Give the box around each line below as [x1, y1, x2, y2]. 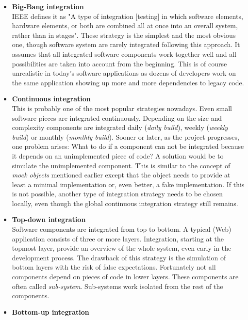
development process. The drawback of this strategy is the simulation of [12, 252, 226, 262]
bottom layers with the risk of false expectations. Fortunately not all [12, 262, 216, 272]
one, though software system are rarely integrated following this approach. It [12, 39, 240, 49]
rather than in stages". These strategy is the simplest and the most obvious [12, 30, 236, 40]
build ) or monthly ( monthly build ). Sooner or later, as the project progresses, [12, 131, 239, 142]
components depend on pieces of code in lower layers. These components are [12, 272, 239, 282]
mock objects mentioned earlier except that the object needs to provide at [12, 170, 231, 180]
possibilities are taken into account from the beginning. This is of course [12, 58, 227, 68]
